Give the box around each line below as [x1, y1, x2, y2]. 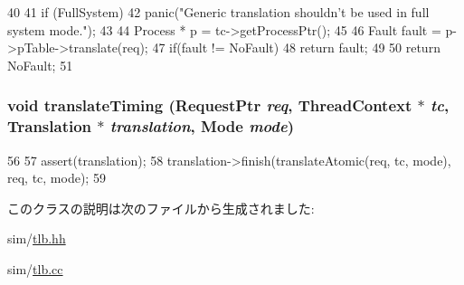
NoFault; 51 [7, 55, 73, 74]
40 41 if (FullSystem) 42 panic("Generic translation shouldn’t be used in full [7, 3, 430, 21]
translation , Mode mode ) [109, 115, 295, 138]
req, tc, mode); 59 [7, 168, 106, 187]
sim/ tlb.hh [7, 229, 66, 248]
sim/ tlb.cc [7, 259, 63, 278]
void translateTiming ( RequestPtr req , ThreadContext [7, 94, 412, 117]
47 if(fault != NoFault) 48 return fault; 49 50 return [152, 38, 440, 57]
